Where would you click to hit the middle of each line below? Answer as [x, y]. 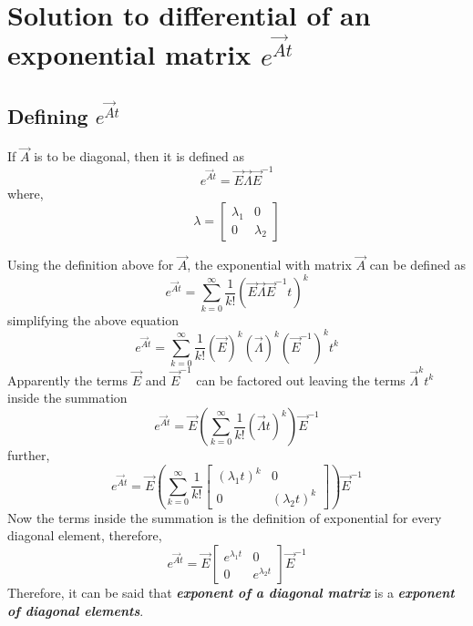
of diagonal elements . [76, 610]
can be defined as [418, 265]
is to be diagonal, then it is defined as [139, 156]
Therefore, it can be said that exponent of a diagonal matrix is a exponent [231, 592]
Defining [48, 116]
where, [26, 193]
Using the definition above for [91, 265]
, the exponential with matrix [269, 265]
